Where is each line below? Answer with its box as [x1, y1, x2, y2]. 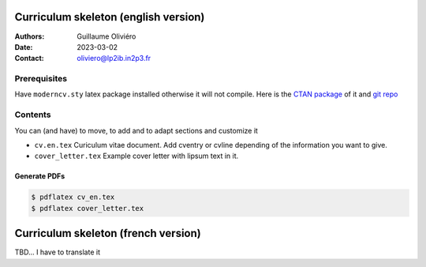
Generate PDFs [14, 171, 65, 181]
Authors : [14, 32, 45, 41]
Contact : [14, 54, 45, 63]
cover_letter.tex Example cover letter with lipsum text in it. [34, 151, 239, 161]
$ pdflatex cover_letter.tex [31, 204, 144, 212]
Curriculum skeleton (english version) [14, 10, 205, 24]
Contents [14, 109, 51, 120]
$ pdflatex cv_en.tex [31, 193, 115, 201]
